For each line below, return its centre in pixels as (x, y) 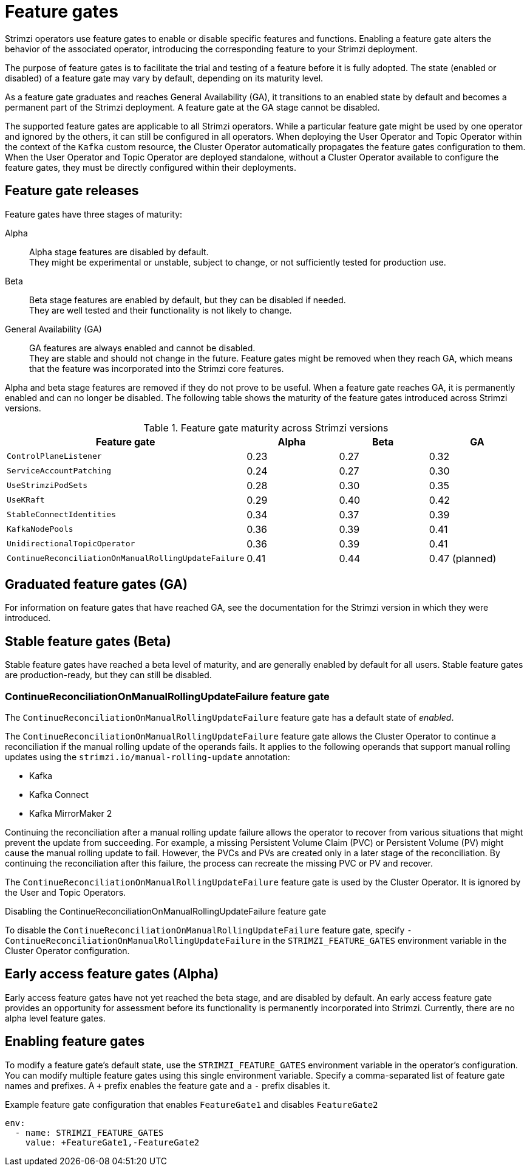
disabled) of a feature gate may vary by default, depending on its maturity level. (164, 78)
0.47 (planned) (463, 558)
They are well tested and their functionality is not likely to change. (161, 310)
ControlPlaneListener (54, 456)
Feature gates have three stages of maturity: (94, 214)
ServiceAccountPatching (59, 471)
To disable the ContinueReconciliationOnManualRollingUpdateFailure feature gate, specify (205, 930)
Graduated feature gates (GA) (96, 585)
